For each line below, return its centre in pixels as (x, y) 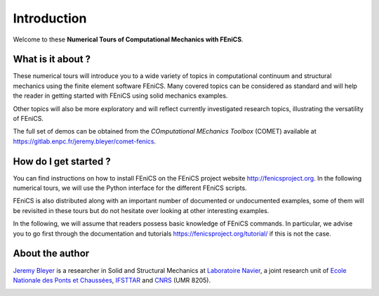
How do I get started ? (62, 161)
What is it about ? (52, 59)
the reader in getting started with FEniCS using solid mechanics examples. (120, 96)
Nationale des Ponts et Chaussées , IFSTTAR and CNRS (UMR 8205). (112, 280)
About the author (51, 253)
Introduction (50, 18)
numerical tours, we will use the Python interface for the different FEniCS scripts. (130, 188)
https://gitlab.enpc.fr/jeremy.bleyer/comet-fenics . (85, 141)
